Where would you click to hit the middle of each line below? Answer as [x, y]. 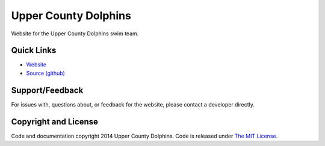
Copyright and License [55, 122]
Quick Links [34, 51]
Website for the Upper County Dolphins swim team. [75, 34]
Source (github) [46, 73]
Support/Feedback [47, 90]
